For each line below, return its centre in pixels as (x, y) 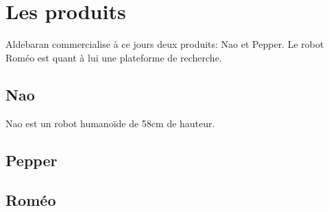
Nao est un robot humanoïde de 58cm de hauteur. (110, 123)
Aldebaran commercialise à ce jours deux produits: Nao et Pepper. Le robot (165, 44)
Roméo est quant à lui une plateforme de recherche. (114, 57)
